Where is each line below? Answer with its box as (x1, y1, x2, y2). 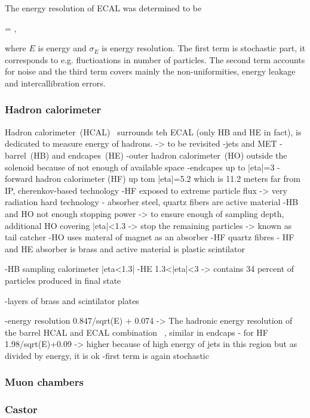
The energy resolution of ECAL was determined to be (5, 2, 202, 14)
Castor (5, 402, 38, 417)
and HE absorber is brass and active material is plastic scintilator (5, 242, 245, 255)
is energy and (38, 42, 87, 54)
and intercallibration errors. (5, 76, 106, 89)
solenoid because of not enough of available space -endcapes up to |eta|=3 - (5, 160, 280, 173)
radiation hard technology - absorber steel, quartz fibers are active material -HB (5, 196, 299, 208)
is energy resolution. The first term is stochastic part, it (102, 42, 306, 54)
